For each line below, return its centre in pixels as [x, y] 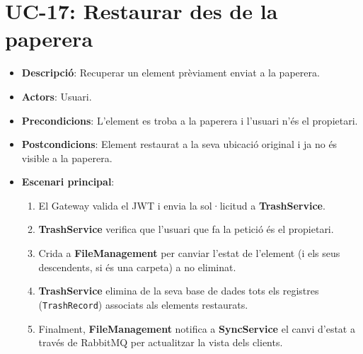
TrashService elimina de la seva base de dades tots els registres [179, 291]
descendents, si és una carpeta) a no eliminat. [137, 267]
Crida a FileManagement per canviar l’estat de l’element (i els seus [189, 253]
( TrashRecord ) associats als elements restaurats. [143, 304]
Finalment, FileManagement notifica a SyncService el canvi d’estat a [197, 328]
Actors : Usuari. [57, 96]
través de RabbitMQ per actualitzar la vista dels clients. [161, 342]
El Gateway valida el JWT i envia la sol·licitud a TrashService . [182, 205]
